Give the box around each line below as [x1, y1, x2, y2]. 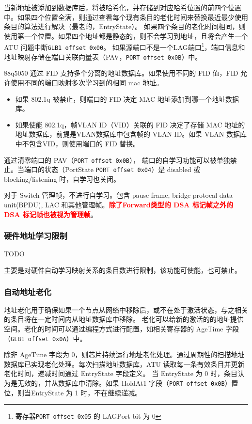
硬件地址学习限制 [4, 230, 67, 242]
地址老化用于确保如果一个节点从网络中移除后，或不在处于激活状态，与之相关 [4, 304, 248, 314]
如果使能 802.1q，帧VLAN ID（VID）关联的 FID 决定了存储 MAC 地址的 [15, 119, 245, 129]
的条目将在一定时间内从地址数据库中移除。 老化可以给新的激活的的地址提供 [4, 314, 244, 324]
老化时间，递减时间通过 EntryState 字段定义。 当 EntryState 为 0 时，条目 [4, 368, 237, 378]
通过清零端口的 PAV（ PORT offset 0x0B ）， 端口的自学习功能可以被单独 [4, 155, 230, 165]
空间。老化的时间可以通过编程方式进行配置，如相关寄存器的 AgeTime [4, 324, 223, 333]
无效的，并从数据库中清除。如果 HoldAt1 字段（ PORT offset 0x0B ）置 [17, 378, 238, 388]
